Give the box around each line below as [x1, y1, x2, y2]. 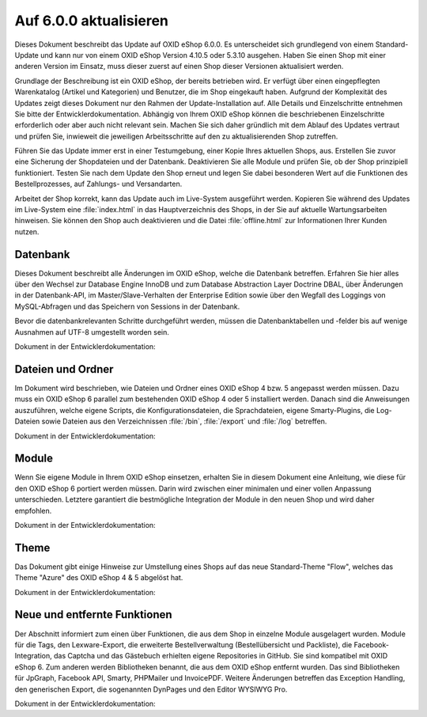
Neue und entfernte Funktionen [14, 608, 173, 621]
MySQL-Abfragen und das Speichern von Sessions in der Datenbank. [14, 302, 240, 311]
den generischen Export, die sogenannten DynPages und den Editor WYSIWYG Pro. [14, 685, 288, 694]
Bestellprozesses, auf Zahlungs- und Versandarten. [14, 179, 183, 189]
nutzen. [14, 226, 40, 237]
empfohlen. [14, 506, 52, 515]
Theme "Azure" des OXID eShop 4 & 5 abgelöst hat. [14, 573, 183, 582]
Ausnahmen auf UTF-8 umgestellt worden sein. [14, 327, 170, 336]
